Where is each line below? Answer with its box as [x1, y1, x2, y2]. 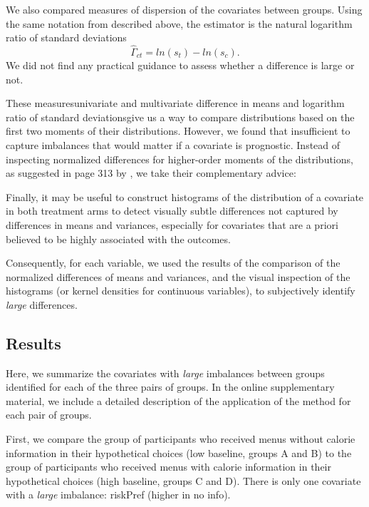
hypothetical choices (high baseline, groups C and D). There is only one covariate [6, 473, 361, 488]
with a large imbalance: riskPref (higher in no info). [6, 487, 231, 502]
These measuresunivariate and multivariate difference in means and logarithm [6, 96, 345, 111]
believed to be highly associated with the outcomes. [6, 231, 231, 246]
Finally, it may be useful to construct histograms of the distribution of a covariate [6, 189, 364, 204]
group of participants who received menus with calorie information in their [6, 459, 331, 474]
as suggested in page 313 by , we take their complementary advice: [6, 165, 296, 180]
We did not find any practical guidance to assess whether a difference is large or [6, 58, 355, 72]
